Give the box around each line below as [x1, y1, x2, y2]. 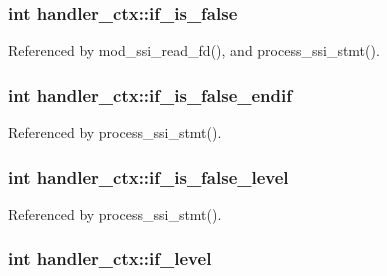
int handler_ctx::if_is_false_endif [8, 82, 292, 107]
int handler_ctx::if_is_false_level [8, 164, 289, 189]
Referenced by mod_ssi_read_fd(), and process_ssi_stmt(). [8, 40, 380, 61]
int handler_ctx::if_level [8, 246, 212, 271]
